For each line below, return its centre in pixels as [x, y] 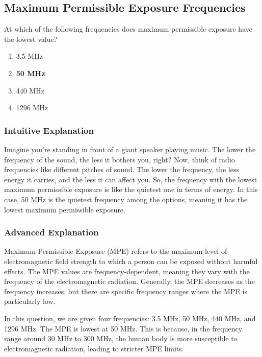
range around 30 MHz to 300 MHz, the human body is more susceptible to [121, 338]
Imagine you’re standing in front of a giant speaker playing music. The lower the [130, 149]
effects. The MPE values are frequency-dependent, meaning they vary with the [127, 271]
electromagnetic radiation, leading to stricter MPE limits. [94, 348]
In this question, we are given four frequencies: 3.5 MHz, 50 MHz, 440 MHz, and [130, 318]
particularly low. [30, 301]
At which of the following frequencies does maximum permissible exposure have [128, 29]
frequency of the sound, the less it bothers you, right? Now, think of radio [120, 159]
